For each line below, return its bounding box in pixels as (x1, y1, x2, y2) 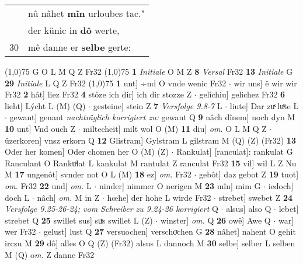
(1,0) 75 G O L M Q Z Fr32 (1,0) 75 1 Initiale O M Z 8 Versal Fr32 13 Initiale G (5, 65, 293, 77)
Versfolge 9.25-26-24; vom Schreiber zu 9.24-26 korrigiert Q (5, 203, 218, 215)
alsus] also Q (226, 203, 271, 215)
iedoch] (268, 179, 294, 191)
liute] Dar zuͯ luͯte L (229, 99, 299, 111)
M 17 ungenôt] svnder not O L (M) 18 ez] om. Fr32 (5, 168, 191, 180)
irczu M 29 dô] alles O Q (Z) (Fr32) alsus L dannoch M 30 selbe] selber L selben (5, 236, 295, 249)
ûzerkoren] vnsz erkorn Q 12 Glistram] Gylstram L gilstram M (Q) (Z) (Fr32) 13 (5, 134, 296, 146)
